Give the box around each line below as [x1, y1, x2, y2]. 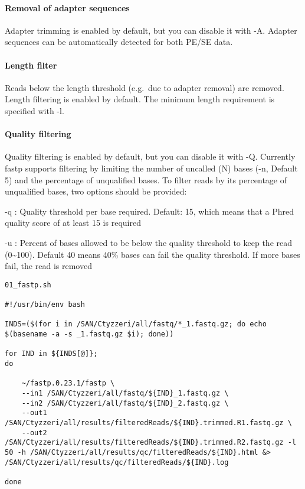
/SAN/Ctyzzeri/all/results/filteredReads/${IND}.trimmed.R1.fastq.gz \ [5, 418, 292, 427]
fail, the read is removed [5, 260, 92, 272]
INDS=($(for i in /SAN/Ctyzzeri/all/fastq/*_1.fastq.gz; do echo [5, 320, 267, 329]
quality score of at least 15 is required [5, 216, 141, 229]
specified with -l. [5, 104, 64, 116]
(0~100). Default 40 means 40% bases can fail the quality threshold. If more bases [5, 248, 300, 260]
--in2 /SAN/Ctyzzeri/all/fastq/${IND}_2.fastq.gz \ [21, 399, 229, 407]
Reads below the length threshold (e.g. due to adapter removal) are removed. [5, 81, 284, 93]
